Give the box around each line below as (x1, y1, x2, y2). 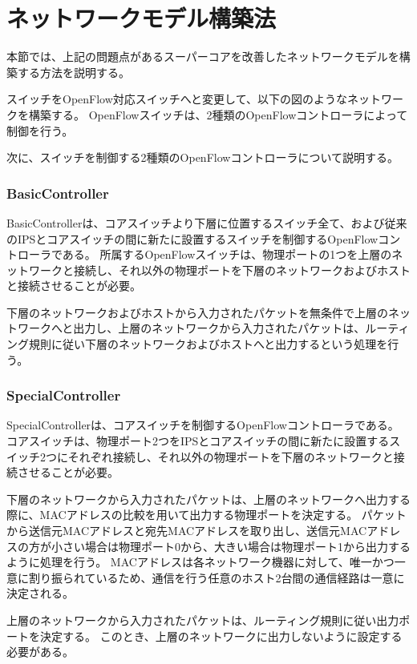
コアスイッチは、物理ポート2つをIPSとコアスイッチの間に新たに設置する (6, 433, 390, 449)
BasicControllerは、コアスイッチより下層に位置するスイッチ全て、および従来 (6, 214, 407, 231)
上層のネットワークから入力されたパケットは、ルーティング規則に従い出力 (6, 612, 399, 628)
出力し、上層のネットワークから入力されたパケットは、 (73, 320, 366, 336)
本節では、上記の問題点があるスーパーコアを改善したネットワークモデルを (6, 48, 399, 65)
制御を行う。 (6, 122, 74, 139)
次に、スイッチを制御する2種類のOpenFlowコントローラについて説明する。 (6, 149, 399, 166)
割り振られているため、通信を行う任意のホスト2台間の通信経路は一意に (28, 569, 405, 586)
